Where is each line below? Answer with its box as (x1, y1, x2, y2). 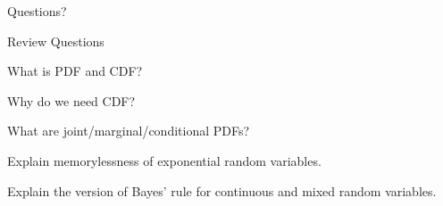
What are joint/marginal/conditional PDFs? (7, 121, 250, 140)
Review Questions (7, 31, 104, 50)
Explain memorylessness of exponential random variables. (7, 151, 322, 169)
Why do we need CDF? (7, 91, 136, 110)
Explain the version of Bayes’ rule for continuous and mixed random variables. (7, 181, 437, 200)
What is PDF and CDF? (7, 62, 143, 80)
